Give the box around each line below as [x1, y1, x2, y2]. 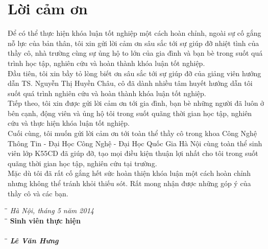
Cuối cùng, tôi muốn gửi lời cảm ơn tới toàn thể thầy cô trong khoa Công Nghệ [8, 128, 257, 139]
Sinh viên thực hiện [10, 215, 81, 225]
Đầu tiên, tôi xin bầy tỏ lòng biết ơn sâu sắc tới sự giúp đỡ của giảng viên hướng [8, 67, 261, 78]
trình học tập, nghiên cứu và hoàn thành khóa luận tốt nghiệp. [8, 57, 205, 68]
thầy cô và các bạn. [8, 188, 68, 198]
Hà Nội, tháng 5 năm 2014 [10, 205, 94, 216]
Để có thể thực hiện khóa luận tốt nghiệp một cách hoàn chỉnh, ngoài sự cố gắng [8, 28, 261, 38]
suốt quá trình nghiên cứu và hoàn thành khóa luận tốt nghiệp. [8, 87, 206, 98]
